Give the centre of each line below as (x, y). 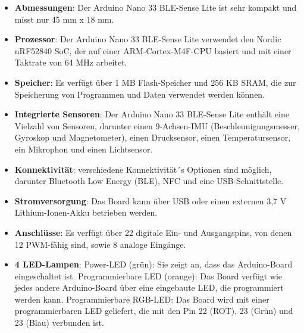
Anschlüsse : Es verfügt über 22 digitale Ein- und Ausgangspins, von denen (153, 232)
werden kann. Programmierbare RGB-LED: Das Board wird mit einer (142, 299)
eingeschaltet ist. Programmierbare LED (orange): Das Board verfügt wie (148, 276)
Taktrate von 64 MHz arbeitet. (71, 62)
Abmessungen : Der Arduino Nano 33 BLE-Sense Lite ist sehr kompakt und (156, 7)
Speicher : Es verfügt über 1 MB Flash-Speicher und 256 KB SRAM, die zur (155, 82)
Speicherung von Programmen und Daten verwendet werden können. (140, 94)
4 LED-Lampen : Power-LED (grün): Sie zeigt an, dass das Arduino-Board (153, 264)
